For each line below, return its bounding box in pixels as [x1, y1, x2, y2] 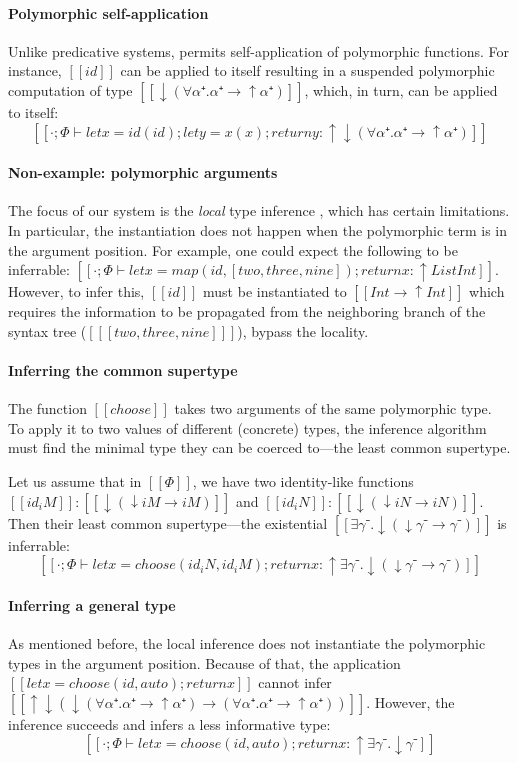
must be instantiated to [203, 281, 347, 302]
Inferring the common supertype [8, 359, 238, 380]
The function [8, 398, 87, 419]
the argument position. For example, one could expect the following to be [8, 239, 458, 260]
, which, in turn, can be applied [304, 79, 498, 100]
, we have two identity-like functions [192, 470, 414, 491]
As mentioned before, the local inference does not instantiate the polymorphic [8, 632, 486, 653]
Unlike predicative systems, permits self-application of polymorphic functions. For [8, 40, 509, 61]
